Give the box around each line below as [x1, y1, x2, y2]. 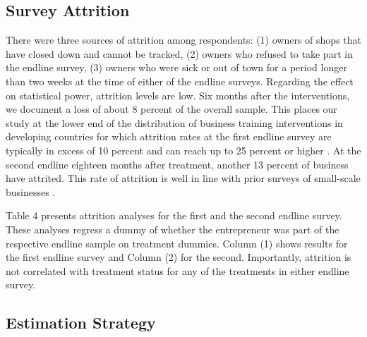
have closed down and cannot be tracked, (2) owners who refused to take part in [6, 46, 353, 61]
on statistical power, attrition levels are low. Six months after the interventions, [6, 87, 350, 102]
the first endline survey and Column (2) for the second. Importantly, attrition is [6, 250, 351, 264]
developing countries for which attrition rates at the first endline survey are [6, 129, 332, 144]
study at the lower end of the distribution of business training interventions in [6, 115, 343, 130]
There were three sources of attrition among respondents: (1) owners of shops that [6, 32, 361, 47]
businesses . [6, 184, 56, 199]
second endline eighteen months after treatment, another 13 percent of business [6, 157, 349, 171]
